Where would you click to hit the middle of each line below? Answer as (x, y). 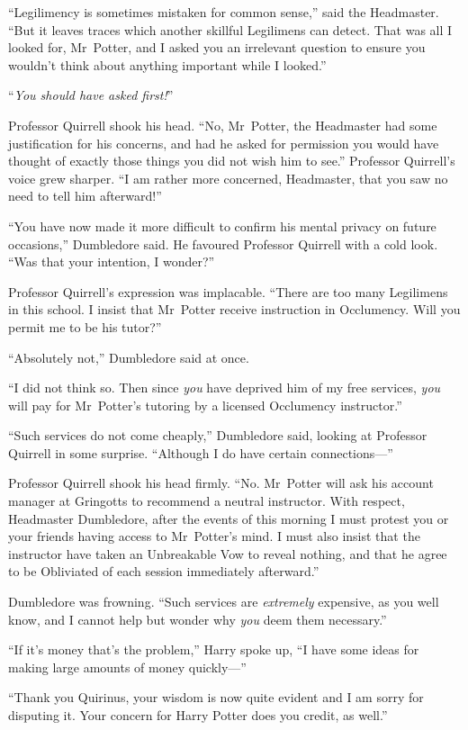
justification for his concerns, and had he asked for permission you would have (224, 143)
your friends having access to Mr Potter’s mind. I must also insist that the (214, 536)
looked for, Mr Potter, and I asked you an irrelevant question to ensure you (217, 47)
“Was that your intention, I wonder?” (112, 261)
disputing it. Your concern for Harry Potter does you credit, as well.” (198, 715)
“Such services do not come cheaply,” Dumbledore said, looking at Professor (218, 435)
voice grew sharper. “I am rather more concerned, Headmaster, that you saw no (228, 178)
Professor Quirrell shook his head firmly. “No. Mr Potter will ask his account (221, 483)
